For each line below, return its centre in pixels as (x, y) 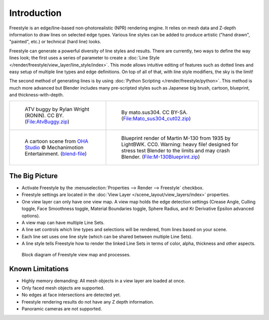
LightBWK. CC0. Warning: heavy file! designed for (180, 144)
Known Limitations (39, 269)
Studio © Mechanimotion (54, 148)
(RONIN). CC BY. (44, 115)
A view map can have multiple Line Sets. (63, 222)
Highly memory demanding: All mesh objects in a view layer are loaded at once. (103, 281)
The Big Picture (34, 176)
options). (31, 215)
